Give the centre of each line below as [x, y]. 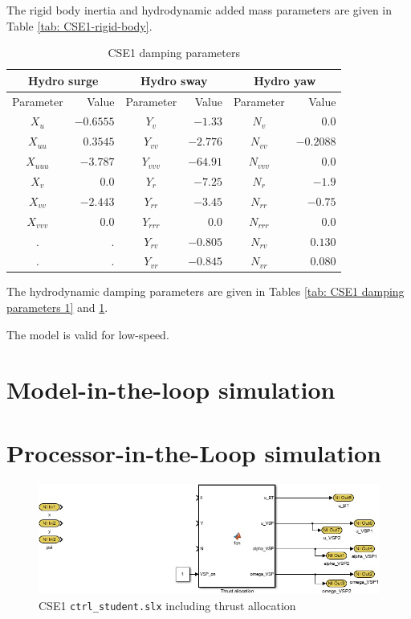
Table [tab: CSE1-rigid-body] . [79, 25]
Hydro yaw [285, 80]
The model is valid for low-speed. [88, 334]
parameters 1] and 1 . [57, 307]
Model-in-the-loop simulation [171, 389]
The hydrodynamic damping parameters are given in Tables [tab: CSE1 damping [205, 291]
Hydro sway [174, 80]
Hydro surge [63, 80]
